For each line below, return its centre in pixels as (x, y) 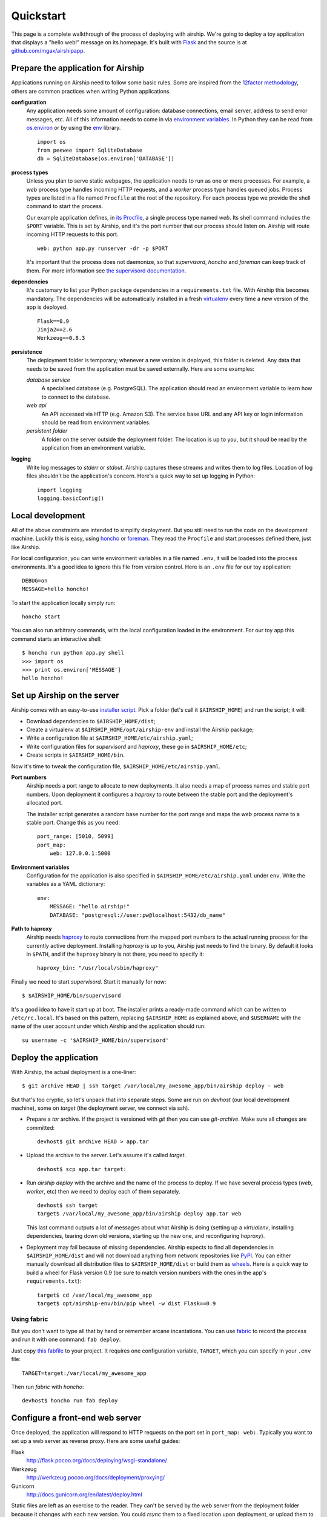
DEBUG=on (35, 580)
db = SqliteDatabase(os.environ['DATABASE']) (106, 159)
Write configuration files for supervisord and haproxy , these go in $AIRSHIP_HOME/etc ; (137, 746)
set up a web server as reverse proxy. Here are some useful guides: (96, 1441)
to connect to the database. (76, 397)
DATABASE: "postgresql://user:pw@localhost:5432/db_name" (137, 915)
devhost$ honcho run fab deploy (70, 1401)
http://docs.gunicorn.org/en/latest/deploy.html (84, 1495)
